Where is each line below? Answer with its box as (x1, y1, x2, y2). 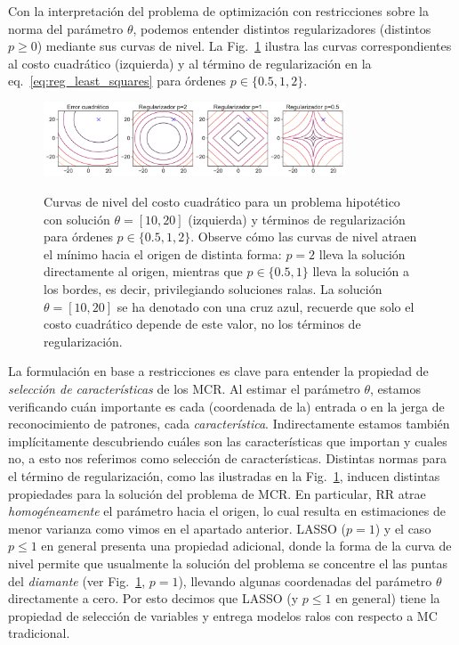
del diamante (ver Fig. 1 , (8, 571, 146, 590)
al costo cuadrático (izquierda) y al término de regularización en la (8, 53, 372, 72)
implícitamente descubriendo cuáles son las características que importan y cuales (8, 431, 447, 450)
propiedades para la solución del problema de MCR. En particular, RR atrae (8, 484, 426, 502)
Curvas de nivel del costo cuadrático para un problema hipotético (44, 192, 400, 211)
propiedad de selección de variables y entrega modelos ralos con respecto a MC (8, 606, 438, 625)
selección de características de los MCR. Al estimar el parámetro (8, 379, 360, 397)
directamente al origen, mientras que (44, 262, 243, 281)
